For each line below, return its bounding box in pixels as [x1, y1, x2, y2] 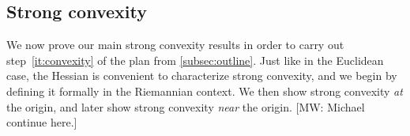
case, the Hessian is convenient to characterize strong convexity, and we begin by [6, 67, 397, 84]
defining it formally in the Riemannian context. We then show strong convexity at [6, 82, 403, 99]
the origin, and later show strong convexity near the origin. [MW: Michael [6, 98, 365, 115]
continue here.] [6, 114, 77, 130]
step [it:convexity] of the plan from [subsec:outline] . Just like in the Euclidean [6, 51, 384, 68]
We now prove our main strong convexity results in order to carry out [6, 36, 344, 53]
